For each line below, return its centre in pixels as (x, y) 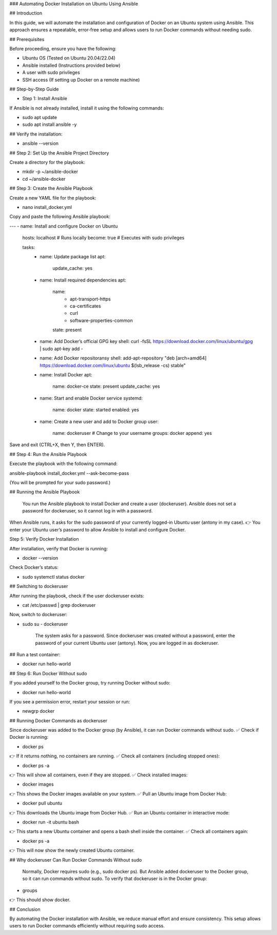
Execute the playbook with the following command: (64, 464)
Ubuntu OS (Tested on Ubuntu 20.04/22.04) (69, 58)
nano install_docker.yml (47, 207)
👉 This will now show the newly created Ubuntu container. (72, 850)
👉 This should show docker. (40, 900)
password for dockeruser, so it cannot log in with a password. (87, 511)
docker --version (40, 558)
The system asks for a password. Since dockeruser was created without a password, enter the (135, 636)
